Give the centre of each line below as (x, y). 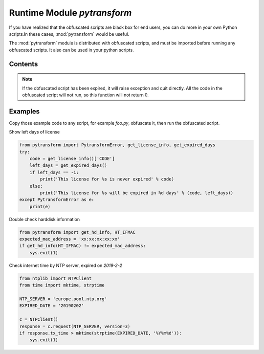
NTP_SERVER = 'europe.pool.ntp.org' (63, 299)
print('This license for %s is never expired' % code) (107, 179)
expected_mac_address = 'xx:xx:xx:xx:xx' (70, 239)
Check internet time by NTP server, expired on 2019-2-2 (66, 265)
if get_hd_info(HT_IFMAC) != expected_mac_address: (83, 246)
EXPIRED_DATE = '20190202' (52, 306)
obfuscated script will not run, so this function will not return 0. (86, 95)
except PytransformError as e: (57, 200)
